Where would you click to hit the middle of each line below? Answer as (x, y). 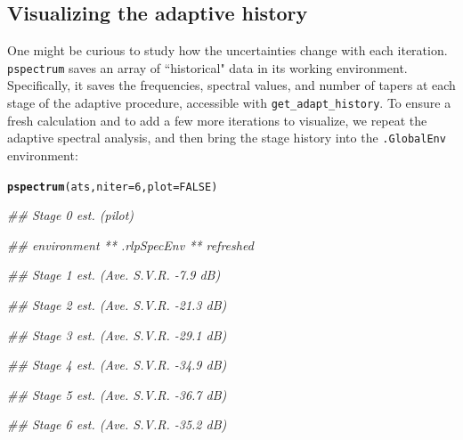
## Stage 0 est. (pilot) (71, 215)
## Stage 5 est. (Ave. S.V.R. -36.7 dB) (117, 394)
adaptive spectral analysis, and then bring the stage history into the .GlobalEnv (227, 138)
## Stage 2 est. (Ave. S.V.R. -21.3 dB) (117, 304)
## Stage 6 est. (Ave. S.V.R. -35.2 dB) (117, 424)
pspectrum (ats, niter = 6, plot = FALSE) (113, 187)
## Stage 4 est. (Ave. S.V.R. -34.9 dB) (117, 365)
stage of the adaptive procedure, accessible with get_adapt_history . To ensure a (229, 103)
